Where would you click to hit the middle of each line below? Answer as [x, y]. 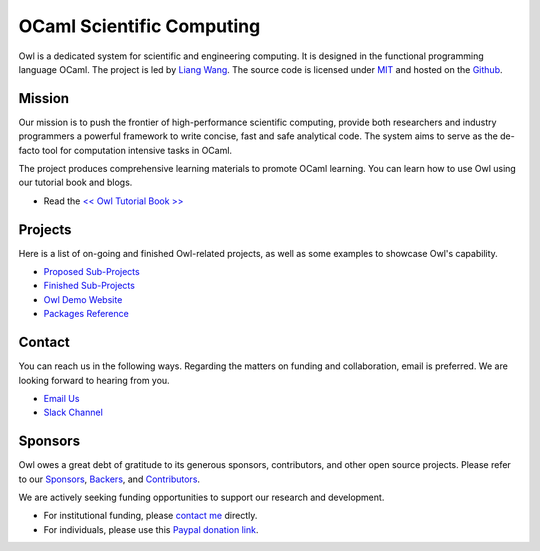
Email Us [61, 398]
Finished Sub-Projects [89, 286]
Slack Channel [73, 412]
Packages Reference [86, 314]
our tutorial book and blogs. [75, 182]
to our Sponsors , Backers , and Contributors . [109, 479]
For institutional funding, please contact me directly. [150, 516]
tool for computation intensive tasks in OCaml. [137, 150]
